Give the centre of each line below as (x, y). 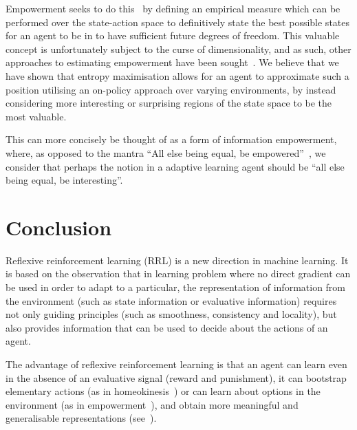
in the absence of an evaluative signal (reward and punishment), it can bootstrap (176, 377)
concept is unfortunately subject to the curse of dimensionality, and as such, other (178, 49)
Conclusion (59, 227)
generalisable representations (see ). (81, 418)
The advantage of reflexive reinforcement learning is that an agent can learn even (176, 364)
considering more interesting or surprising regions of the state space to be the (169, 103)
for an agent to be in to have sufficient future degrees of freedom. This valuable (173, 35)
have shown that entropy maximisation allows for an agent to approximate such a (177, 75)
